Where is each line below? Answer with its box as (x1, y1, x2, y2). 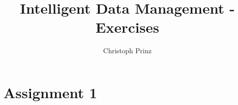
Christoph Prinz (103, 45, 152, 56)
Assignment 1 (3, 82, 97, 102)
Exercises (95, 17, 159, 37)
